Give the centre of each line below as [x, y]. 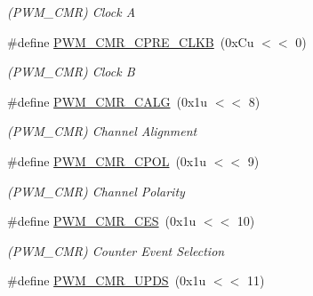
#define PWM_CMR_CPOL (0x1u [107, 160]
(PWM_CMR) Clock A [72, 12]
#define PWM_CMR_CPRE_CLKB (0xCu [131, 41]
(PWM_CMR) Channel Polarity [96, 191]
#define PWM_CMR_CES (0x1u [102, 221]
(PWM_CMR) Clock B [71, 72]
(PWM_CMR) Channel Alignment [102, 131]
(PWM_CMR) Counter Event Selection [116, 250]
